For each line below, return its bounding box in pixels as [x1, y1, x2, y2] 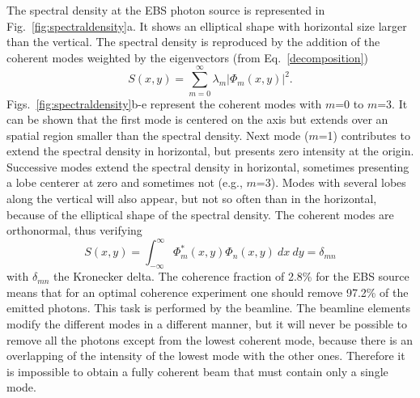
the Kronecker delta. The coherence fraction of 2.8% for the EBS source [53, 268, 409, 285]
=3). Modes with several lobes [256, 174, 406, 191]
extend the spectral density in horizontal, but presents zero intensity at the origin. [6, 142, 414, 159]
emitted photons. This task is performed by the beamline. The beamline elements [6, 299, 410, 316]
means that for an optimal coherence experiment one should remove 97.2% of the [6, 283, 409, 300]
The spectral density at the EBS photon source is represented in [6, 2, 325, 18]
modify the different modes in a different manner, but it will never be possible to [6, 315, 408, 332]
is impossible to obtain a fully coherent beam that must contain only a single [6, 362, 388, 379]
